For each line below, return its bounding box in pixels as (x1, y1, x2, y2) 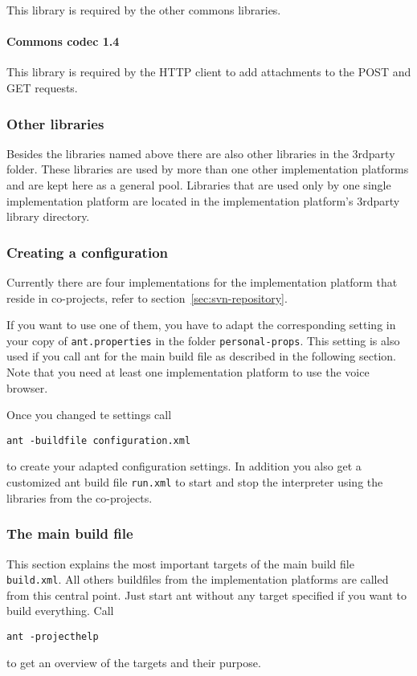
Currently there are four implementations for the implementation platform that (6, 273, 398, 290)
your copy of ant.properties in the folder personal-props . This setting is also (6, 332, 400, 348)
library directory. (6, 208, 90, 225)
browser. (6, 379, 48, 396)
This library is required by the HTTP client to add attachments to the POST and (6, 63, 411, 80)
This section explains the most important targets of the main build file (6, 555, 354, 572)
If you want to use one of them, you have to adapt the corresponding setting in (6, 316, 396, 333)
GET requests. (6, 79, 78, 96)
